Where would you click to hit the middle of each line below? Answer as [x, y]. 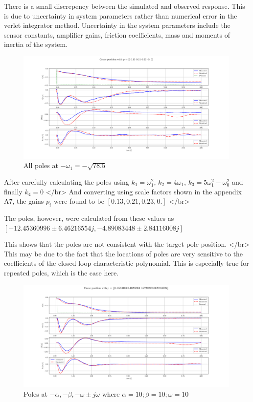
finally [13, 191]
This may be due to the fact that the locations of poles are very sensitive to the [124, 253]
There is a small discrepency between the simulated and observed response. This [125, 6]
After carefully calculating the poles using [67, 182]
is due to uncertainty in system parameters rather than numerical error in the [121, 15]
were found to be [79, 201]
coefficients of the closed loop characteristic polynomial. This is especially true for [126, 263]
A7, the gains [24, 201]
